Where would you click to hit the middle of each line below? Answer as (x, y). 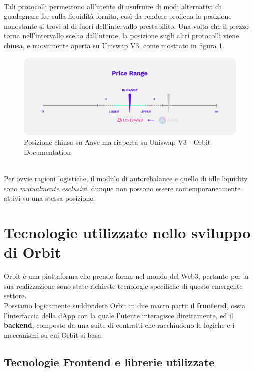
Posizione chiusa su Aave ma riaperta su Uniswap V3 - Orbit (117, 142)
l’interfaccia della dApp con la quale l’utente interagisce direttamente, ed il (119, 315)
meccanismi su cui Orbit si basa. (54, 334)
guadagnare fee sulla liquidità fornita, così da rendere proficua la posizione (118, 16)
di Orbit (33, 252)
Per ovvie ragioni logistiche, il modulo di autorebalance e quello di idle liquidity (126, 179)
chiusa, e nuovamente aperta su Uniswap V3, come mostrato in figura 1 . (114, 45)
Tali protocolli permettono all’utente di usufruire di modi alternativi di (113, 6)
